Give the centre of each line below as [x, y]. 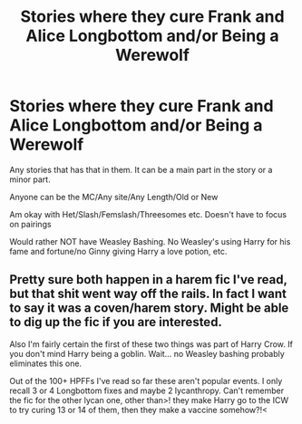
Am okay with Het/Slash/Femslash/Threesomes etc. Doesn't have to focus [148, 214]
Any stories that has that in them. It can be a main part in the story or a [141, 169]
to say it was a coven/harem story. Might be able [149, 308]
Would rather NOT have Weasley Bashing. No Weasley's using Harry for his [150, 241]
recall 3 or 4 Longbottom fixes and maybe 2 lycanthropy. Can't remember [146, 390]
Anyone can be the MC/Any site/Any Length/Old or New [114, 197]
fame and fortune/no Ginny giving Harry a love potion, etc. [118, 251]
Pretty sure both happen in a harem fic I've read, [148, 279]
